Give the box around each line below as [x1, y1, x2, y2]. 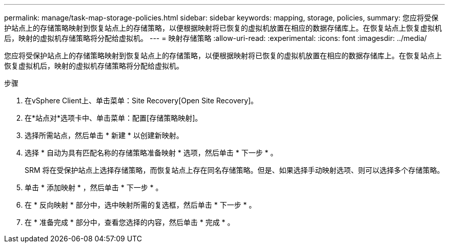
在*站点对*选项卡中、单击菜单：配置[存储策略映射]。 [25, 114, 202, 122]
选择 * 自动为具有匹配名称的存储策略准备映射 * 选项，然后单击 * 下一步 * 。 [25, 148, 278, 157]
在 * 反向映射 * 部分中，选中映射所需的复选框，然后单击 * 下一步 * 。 [25, 200, 256, 209]
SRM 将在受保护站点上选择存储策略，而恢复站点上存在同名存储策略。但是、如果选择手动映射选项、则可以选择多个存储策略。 [25, 166, 444, 174]
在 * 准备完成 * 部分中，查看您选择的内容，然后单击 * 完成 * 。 [25, 218, 235, 227]
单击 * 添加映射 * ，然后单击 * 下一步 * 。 [25, 183, 163, 192]
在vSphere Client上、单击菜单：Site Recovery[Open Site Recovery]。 [25, 96, 258, 105]
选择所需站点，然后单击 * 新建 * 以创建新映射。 [25, 131, 183, 140]
